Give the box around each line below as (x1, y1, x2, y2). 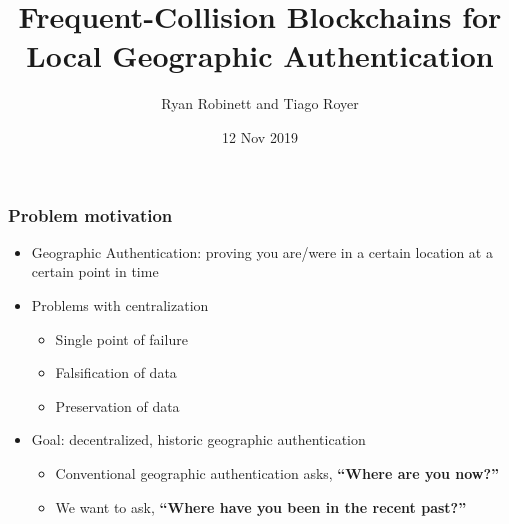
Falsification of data (55, 362, 177, 383)
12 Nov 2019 (222, 126, 298, 147)
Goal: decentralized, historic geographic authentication (31, 429, 366, 450)
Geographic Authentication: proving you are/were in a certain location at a (31, 241, 493, 262)
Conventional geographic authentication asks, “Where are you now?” (55, 462, 500, 483)
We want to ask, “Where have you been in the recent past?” (55, 496, 467, 517)
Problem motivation (8, 202, 173, 227)
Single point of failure (55, 328, 188, 349)
